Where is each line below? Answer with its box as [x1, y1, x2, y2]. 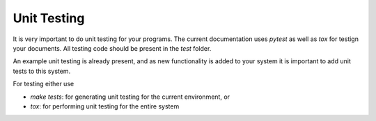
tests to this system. [13, 67, 71, 75]
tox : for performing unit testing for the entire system [30, 102, 180, 111]
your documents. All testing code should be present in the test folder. [13, 44, 212, 52]
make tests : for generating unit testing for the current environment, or [30, 92, 230, 101]
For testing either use [13, 80, 75, 88]
